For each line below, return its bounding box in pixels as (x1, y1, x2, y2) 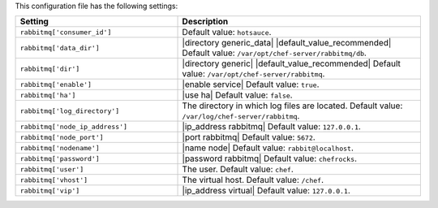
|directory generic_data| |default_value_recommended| (182, 37, 392, 49)
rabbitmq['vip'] (19, 186, 80, 195)
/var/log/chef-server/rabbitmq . (182, 110, 300, 122)
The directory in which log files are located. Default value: (182, 100, 403, 111)
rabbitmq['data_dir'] (19, 43, 101, 52)
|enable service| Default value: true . (182, 79, 320, 90)
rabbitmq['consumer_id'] (19, 28, 112, 37)
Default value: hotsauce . (182, 27, 272, 38)
